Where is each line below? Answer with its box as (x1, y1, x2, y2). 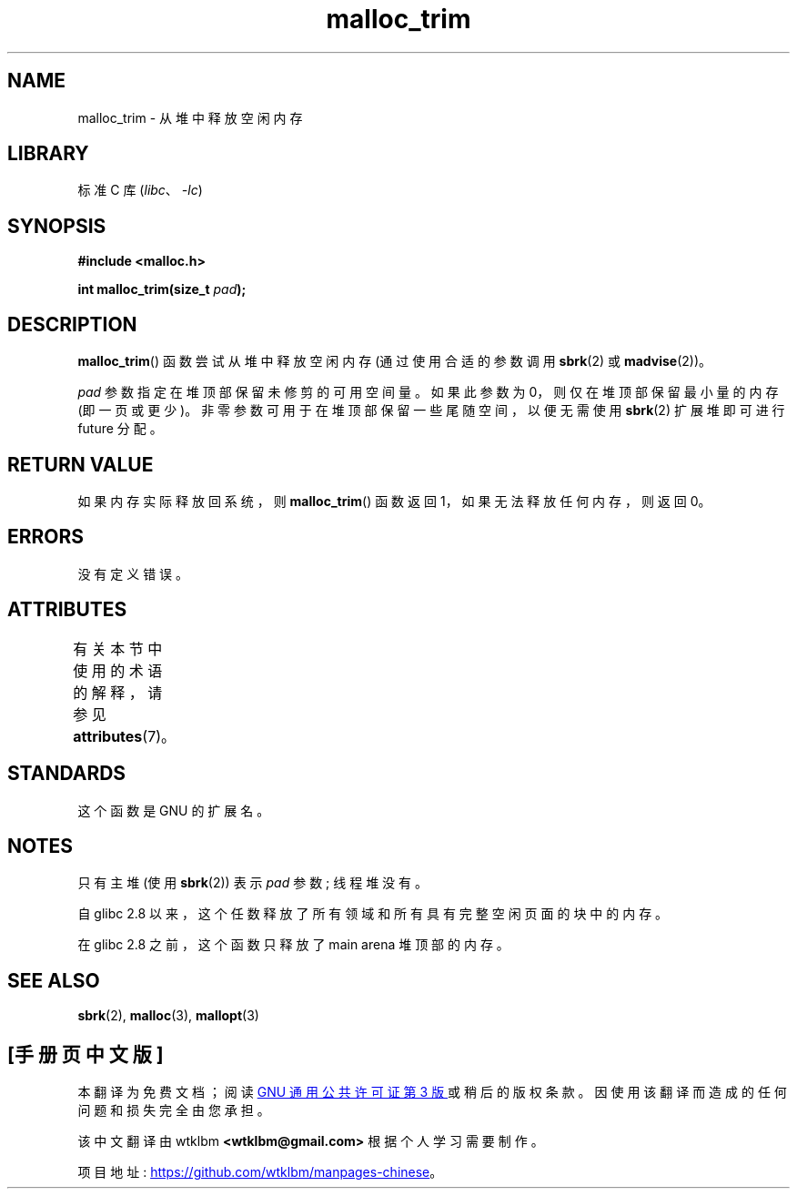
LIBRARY (7, 142, 89, 166)
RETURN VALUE (7, 452, 154, 476)
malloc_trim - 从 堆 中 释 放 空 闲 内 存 (77, 109, 303, 126)
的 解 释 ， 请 (73, 683, 163, 702)
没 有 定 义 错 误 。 (77, 565, 189, 582)
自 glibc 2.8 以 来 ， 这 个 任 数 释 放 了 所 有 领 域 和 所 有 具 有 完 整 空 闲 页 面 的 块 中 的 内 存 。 (77, 906, 669, 922)
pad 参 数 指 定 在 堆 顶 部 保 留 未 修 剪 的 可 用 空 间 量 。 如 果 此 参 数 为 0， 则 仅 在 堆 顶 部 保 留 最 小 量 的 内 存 (77, 384, 779, 400)
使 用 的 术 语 (73, 661, 163, 680)
